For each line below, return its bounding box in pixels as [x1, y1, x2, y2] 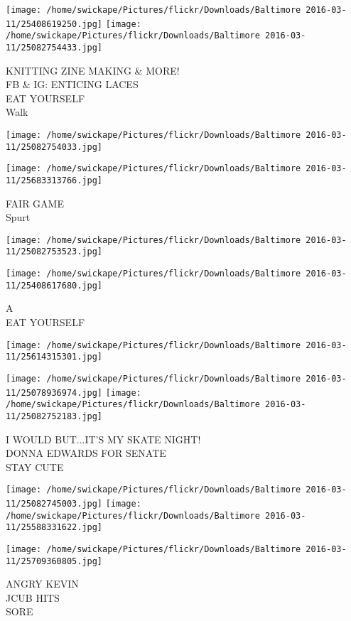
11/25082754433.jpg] [6, 42, 103, 53]
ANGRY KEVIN [6, 576, 79, 591]
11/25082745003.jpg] [6, 499, 103, 509]
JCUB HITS [6, 590, 60, 605]
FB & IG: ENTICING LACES [6, 77, 139, 92]
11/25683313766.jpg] [6, 175, 103, 185]
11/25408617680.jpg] [6, 280, 103, 291]
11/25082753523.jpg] [6, 247, 103, 257]
